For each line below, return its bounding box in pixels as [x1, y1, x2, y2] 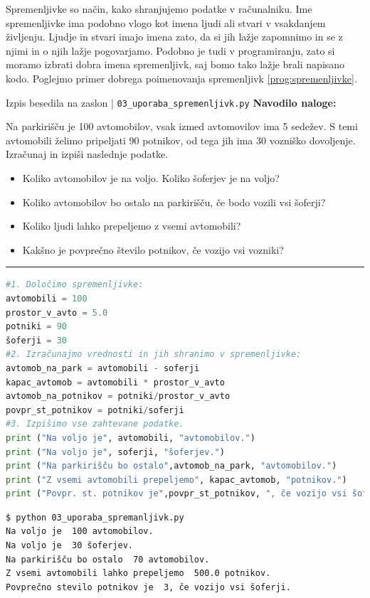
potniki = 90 [6, 321, 67, 332]
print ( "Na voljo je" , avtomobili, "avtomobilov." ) [6, 432, 255, 443]
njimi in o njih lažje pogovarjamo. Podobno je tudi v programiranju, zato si [6, 43, 335, 58]
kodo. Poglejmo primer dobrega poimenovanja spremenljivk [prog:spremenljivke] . [6, 70, 357, 85]
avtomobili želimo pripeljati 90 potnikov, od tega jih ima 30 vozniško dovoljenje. [6, 132, 356, 147]
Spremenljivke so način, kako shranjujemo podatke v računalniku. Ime [6, 1, 312, 16]
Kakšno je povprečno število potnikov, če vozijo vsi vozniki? [22, 242, 284, 257]
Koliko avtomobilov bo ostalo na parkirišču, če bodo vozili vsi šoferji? [22, 194, 326, 209]
